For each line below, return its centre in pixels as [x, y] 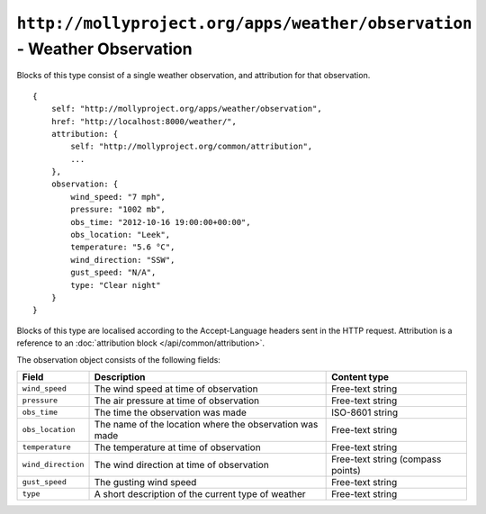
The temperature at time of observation [177, 447]
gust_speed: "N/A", [113, 273]
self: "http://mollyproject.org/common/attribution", [192, 147]
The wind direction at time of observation [181, 464]
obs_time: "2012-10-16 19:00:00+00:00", [161, 222]
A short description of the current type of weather [200, 493]
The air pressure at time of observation [177, 401]
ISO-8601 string [365, 412]
